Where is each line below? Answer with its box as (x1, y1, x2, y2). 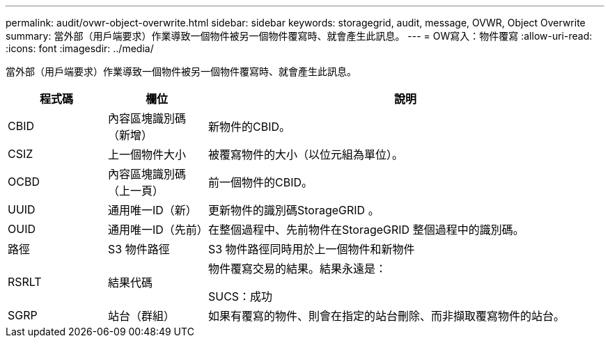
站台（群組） (107, 309, 175, 323)
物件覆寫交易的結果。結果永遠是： (208, 262, 386, 276)
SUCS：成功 (208, 289, 273, 303)
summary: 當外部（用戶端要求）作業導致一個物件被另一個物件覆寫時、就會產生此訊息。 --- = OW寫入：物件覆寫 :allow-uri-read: (6, 30, 593, 42)
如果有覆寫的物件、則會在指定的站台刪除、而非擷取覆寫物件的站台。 (208, 309, 565, 323)
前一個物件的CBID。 (208, 175, 313, 189)
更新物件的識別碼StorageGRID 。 (208, 203, 380, 217)
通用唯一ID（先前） (107, 223, 208, 237)
